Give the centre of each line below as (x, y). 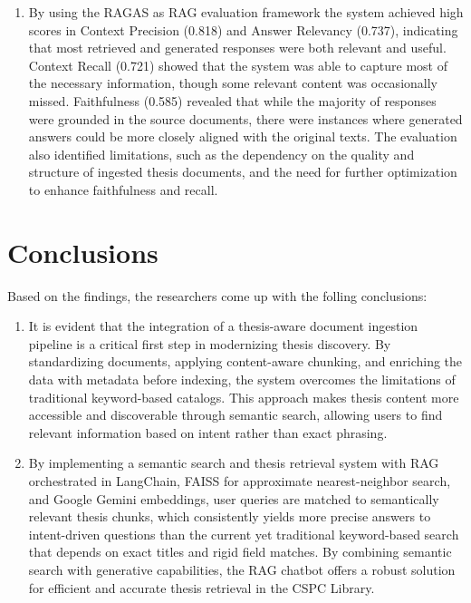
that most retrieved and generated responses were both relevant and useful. (237, 48)
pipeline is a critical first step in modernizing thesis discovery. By (210, 343)
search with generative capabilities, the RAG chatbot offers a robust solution (242, 569)
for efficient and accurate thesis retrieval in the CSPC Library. (202, 587)
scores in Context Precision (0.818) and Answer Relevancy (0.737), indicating (243, 29)
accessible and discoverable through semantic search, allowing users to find (235, 415)
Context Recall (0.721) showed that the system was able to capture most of (238, 65)
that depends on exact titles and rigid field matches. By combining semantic (240, 552)
